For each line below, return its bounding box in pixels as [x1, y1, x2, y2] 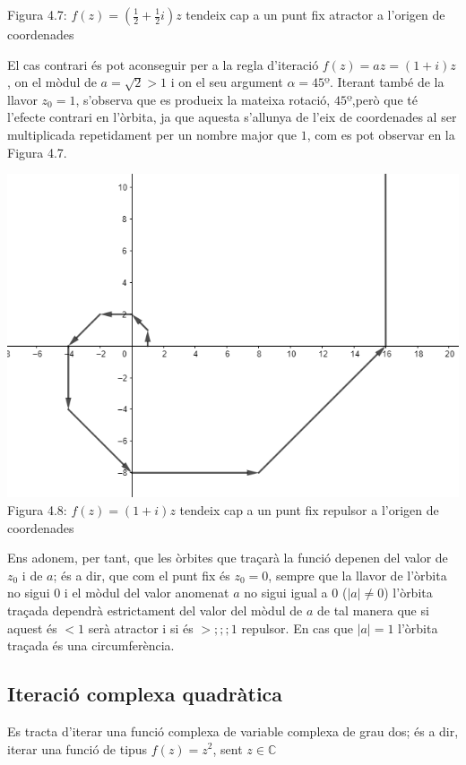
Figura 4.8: [7, 500, 67, 519]
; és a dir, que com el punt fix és [53, 565, 230, 584]
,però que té [351, 90, 418, 108]
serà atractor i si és [88, 618, 194, 637]
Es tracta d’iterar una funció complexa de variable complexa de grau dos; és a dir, [7, 721, 459, 740]
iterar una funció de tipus [7, 739, 148, 758]
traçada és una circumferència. [7, 636, 175, 655]
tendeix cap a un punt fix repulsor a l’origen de [179, 500, 439, 519]
